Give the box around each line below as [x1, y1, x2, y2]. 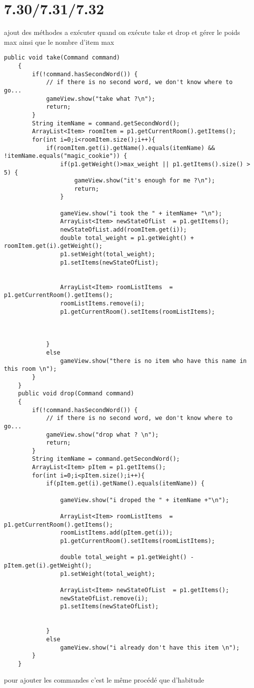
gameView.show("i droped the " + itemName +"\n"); [60, 496, 229, 504]
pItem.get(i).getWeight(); [4, 562, 92, 569]
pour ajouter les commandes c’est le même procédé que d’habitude [4, 674, 204, 685]
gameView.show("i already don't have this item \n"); [60, 644, 240, 651]
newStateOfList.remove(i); [60, 595, 148, 602]
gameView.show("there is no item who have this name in [60, 357, 247, 364]
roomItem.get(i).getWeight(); [4, 242, 103, 250]
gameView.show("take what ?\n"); [46, 95, 155, 102]
